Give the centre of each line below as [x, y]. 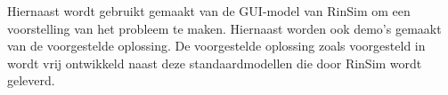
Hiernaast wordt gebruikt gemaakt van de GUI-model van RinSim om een [209, 11]
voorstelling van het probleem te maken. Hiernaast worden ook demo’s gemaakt [224, 28]
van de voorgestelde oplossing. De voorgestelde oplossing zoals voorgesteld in [216, 46]
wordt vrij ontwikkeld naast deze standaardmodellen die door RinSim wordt [215, 63]
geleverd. [31, 80]
